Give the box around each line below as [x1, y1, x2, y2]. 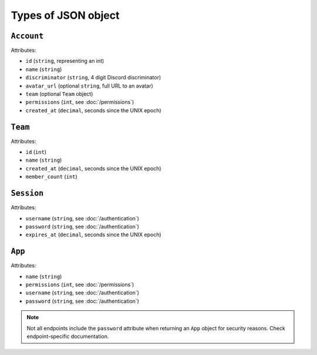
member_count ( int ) [25, 173, 77, 180]
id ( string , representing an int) [25, 58, 104, 65]
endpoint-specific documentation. [26, 333, 109, 340]
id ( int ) [25, 149, 47, 156]
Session [11, 189, 44, 198]
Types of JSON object [11, 9, 120, 22]
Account [11, 31, 44, 41]
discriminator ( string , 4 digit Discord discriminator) [25, 74, 161, 81]
